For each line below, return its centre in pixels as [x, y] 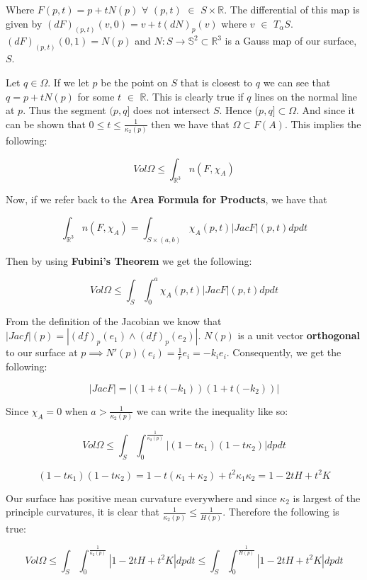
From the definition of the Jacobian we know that [114, 320]
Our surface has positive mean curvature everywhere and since [141, 497]
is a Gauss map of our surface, [291, 41]
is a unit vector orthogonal [299, 335]
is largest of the [327, 497]
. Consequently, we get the [284, 352]
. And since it [326, 110]
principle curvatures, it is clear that [83, 512]
